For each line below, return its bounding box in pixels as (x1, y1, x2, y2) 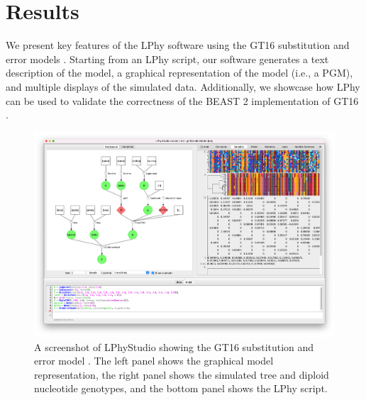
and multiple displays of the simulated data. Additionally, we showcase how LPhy (6, 79, 360, 94)
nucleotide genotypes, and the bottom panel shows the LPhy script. (34, 381, 328, 396)
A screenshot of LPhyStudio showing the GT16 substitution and (34, 339, 314, 354)
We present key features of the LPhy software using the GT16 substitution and (6, 38, 350, 52)
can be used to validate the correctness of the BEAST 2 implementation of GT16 (6, 93, 359, 108)
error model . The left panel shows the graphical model (34, 353, 274, 368)
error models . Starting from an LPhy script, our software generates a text (6, 51, 329, 66)
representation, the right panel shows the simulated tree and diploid (34, 367, 329, 382)
